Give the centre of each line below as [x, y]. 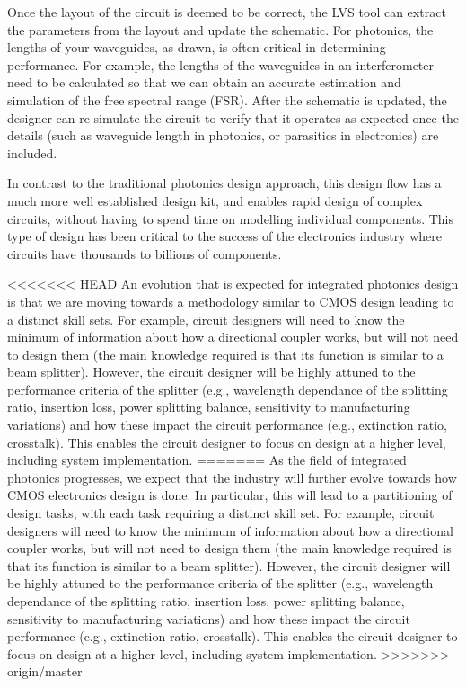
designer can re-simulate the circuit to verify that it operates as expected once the [233, 117]
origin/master [45, 671]
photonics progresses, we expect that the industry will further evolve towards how [232, 477]
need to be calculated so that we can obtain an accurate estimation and [204, 82]
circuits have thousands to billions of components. [145, 253]
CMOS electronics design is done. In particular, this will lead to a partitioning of [230, 495]
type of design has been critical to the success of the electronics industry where [225, 236]
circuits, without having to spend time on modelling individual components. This [231, 218]
